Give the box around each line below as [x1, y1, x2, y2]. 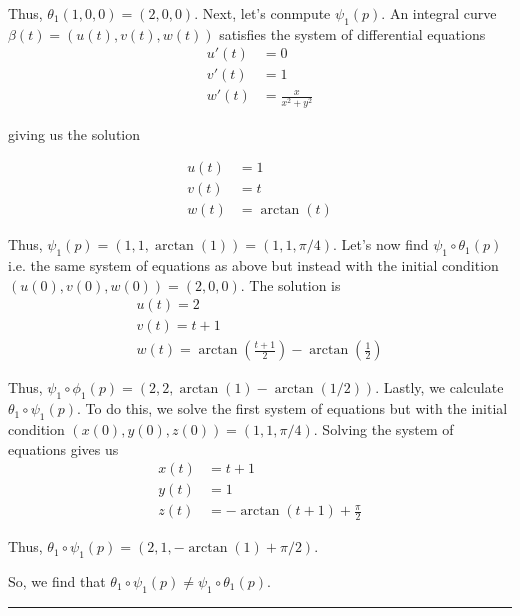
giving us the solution [8, 123, 141, 144]
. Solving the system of [313, 418, 454, 439]
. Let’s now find [333, 234, 429, 255]
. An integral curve [381, 3, 497, 23]
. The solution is [240, 274, 341, 295]
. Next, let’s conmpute [194, 3, 331, 23]
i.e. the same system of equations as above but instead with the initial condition [8, 255, 499, 276]
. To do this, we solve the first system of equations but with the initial [77, 398, 508, 419]
